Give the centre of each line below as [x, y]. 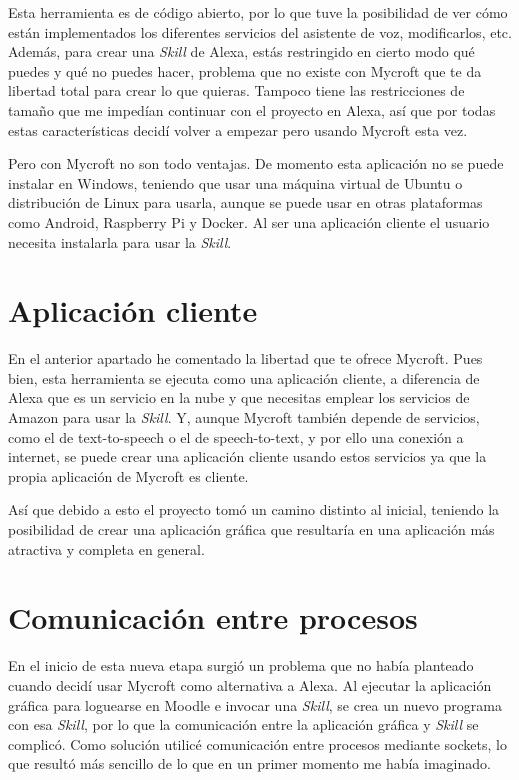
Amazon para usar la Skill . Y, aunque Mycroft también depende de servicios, [244, 417]
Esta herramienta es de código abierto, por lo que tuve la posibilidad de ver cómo [258, 12]
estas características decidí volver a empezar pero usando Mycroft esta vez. [238, 129]
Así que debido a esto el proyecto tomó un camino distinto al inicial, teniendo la [254, 509]
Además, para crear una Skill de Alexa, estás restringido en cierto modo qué [241, 51]
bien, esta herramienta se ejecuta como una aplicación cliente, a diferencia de [244, 377]
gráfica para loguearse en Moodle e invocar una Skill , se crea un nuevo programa [255, 704]
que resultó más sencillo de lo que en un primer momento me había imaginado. [249, 763]
